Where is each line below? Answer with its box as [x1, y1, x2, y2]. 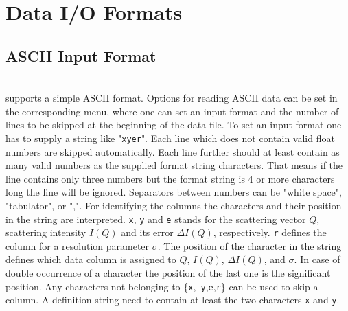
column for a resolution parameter [5, 238, 150, 253]
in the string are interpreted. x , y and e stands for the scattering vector [5, 211, 306, 226]
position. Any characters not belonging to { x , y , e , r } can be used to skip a [5, 279, 318, 293]
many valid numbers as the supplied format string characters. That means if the [5, 158, 343, 172]
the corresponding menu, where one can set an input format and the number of [5, 104, 339, 118]
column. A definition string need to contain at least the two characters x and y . [5, 292, 340, 307]
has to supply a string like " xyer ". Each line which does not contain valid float [5, 130, 335, 145]
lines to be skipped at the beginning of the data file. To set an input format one [5, 117, 342, 132]
